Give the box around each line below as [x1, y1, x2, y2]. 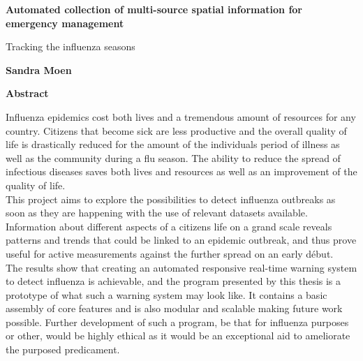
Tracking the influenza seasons [6, 39, 135, 54]
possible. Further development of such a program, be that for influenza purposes [6, 314, 349, 329]
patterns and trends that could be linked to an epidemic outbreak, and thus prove [6, 233, 357, 247]
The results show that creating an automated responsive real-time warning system [6, 260, 357, 274]
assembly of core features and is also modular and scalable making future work [6, 301, 343, 316]
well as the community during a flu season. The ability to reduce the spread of [6, 150, 341, 165]
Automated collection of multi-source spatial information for [6, 2, 303, 16]
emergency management [6, 15, 124, 30]
